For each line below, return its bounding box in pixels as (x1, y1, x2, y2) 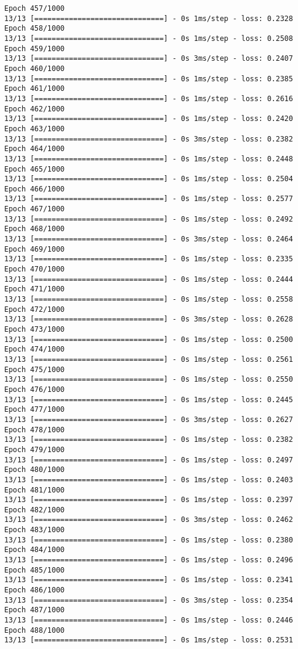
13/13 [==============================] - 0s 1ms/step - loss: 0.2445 (4, 395, 293, 404)
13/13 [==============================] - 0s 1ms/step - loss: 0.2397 (4, 495, 293, 505)
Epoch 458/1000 (4, 24, 65, 33)
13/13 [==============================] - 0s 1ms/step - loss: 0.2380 (4, 535, 293, 544)
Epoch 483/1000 (4, 526, 65, 535)
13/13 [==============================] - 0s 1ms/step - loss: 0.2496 (4, 556, 293, 565)
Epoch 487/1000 (4, 606, 65, 615)
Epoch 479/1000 (4, 445, 65, 454)
